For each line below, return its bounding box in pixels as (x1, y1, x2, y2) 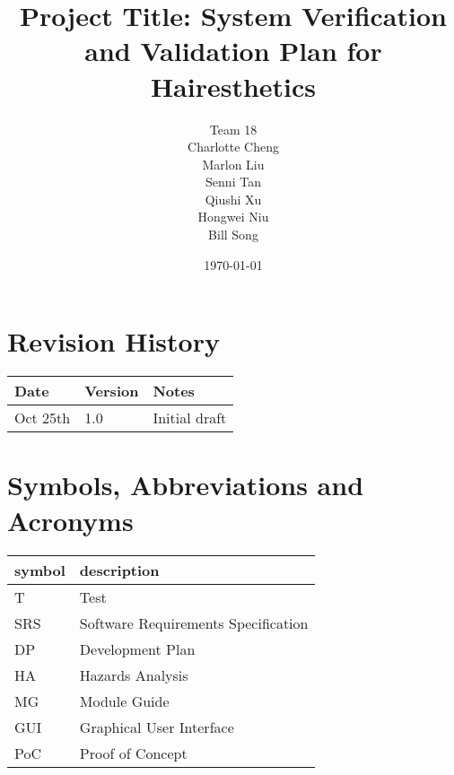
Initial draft (153, 407, 227, 429)
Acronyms (7, 501, 134, 538)
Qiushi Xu (205, 189, 262, 208)
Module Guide (79, 690, 170, 711)
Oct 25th (14, 407, 71, 429)
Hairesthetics (150, 67, 317, 104)
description (79, 559, 160, 580)
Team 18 (209, 119, 258, 138)
